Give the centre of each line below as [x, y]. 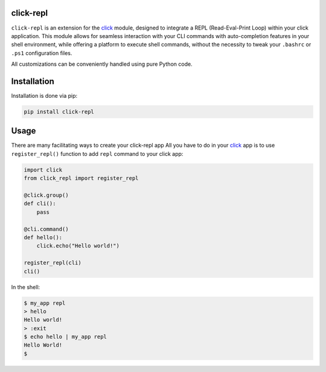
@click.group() [46, 195]
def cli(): [40, 204]
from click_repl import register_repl [81, 178]
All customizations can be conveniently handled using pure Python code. [102, 64]
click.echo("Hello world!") [78, 246]
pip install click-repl [59, 111]
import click [43, 170]
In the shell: [26, 287]
